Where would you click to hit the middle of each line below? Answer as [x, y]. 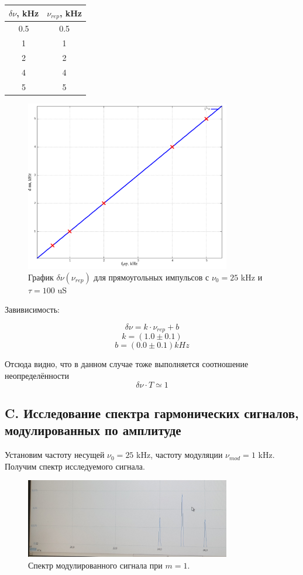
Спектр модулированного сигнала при [95, 565]
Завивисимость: [32, 309]
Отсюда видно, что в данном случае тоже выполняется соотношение [127, 364]
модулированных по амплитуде [93, 430]
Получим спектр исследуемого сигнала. [75, 466]
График [41, 277]
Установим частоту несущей [55, 455]
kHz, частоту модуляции [180, 455]
